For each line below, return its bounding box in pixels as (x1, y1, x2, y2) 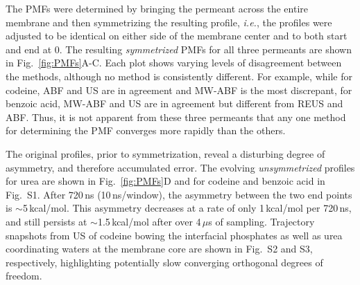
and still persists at (6, 214, 87, 228)
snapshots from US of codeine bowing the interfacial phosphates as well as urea (6, 228, 343, 242)
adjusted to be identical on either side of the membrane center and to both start (6, 28, 348, 43)
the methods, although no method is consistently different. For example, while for (6, 68, 352, 83)
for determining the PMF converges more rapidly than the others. (6, 123, 286, 138)
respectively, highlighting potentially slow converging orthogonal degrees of (6, 255, 323, 269)
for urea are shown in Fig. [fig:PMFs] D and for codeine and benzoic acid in (6, 174, 325, 188)
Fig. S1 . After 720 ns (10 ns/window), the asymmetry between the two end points (6, 187, 352, 201)
